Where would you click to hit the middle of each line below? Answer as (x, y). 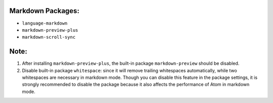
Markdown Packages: (44, 11)
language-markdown (45, 23)
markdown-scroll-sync (49, 37)
